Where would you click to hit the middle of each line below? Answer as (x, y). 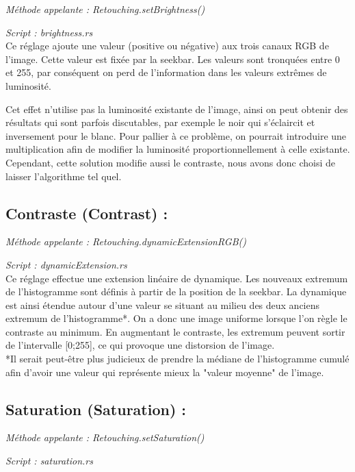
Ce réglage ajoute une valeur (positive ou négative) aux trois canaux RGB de (167, 46)
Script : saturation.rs (49, 461)
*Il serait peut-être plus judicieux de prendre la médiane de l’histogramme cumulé (177, 359)
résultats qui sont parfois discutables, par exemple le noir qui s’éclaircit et (160, 122)
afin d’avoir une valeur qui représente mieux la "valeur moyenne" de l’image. (165, 372)
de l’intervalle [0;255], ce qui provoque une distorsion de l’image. (140, 345)
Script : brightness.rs (49, 32)
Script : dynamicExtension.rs (66, 264)
